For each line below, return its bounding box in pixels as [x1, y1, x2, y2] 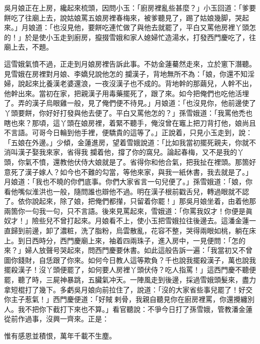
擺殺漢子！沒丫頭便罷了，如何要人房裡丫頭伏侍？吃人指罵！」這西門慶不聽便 [4, 264, 256, 275]
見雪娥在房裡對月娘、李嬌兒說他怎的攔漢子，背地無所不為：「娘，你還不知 [4, 68, 247, 79]
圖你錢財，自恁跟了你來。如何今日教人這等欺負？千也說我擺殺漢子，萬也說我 [4, 254, 256, 265]
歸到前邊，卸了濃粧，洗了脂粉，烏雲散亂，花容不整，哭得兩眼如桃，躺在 [10, 225, 249, 236]
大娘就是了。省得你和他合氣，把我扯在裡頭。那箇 [87, 156, 249, 167]
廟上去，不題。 [4, 42, 53, 52]
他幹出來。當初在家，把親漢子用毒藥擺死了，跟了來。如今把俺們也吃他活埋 [4, 88, 249, 98]
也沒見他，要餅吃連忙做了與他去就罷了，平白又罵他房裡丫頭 [52, 22, 249, 33]
